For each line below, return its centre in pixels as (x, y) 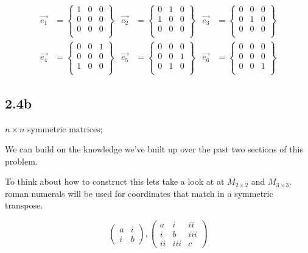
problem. (21, 161)
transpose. (24, 205)
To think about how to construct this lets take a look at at (115, 181)
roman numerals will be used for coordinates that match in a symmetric (139, 193)
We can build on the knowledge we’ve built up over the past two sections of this (154, 149)
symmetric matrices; (65, 128)
